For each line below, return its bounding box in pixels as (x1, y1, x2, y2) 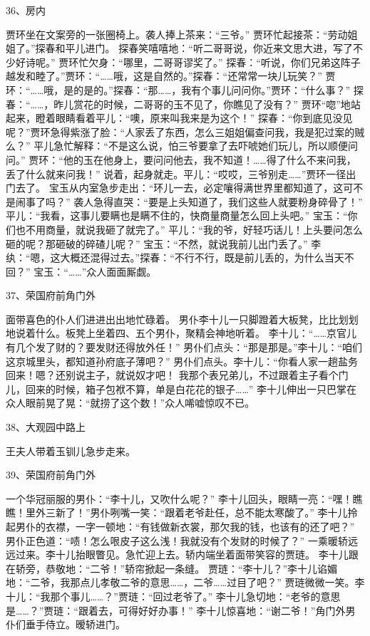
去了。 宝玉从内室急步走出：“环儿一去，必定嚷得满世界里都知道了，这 (15, 180, 344, 195)
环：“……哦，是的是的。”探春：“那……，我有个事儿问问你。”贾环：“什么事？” (6, 82, 351, 97)
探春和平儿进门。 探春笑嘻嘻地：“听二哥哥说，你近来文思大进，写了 (35, 41, 353, 56)
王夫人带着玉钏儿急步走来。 (6, 443, 135, 458)
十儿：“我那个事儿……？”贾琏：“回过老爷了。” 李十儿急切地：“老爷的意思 (6, 588, 341, 603)
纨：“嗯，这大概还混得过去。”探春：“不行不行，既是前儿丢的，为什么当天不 (6, 250, 354, 265)
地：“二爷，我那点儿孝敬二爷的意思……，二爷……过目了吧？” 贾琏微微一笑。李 (6, 575, 365, 590)
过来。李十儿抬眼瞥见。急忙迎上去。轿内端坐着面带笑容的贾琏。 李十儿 (15, 547, 349, 562)
